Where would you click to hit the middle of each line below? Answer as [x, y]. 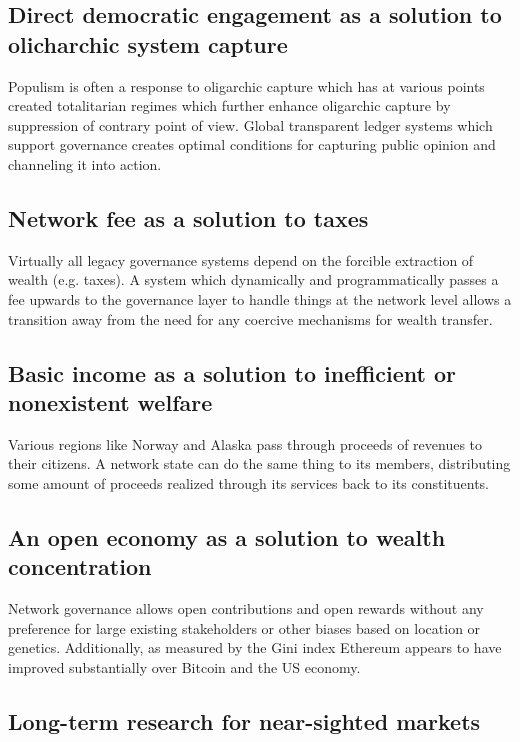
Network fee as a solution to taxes [188, 217]
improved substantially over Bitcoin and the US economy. [184, 666]
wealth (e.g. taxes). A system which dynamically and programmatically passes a [253, 279]
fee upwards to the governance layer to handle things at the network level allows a [260, 298]
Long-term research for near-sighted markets [244, 720]
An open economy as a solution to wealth [227, 536]
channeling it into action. [85, 163]
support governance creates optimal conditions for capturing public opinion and [252, 144]
